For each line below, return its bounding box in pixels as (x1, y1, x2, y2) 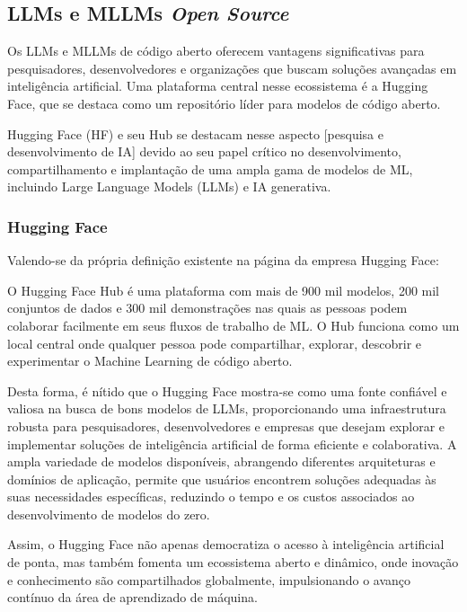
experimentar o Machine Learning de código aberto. (7, 351, 293, 370)
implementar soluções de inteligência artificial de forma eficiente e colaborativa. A (7, 434, 457, 453)
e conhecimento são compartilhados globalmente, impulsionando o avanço (7, 570, 411, 589)
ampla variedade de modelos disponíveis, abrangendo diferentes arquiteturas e (7, 452, 436, 471)
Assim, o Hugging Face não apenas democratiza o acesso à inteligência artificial (7, 535, 445, 554)
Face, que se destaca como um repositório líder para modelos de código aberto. (7, 93, 441, 112)
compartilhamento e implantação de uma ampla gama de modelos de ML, (7, 159, 413, 178)
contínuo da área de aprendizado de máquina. (7, 588, 258, 607)
